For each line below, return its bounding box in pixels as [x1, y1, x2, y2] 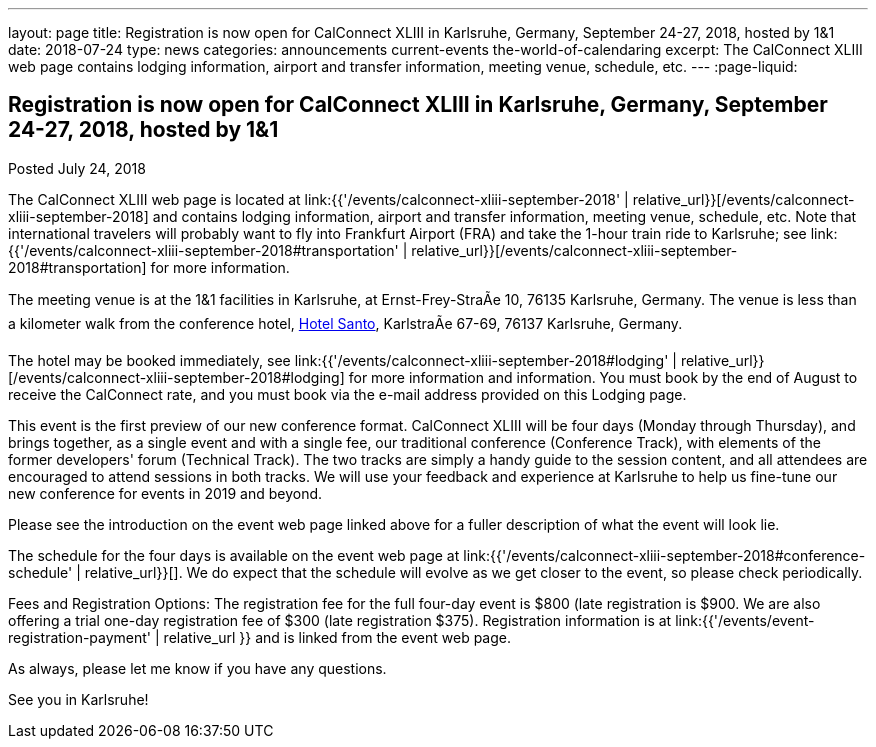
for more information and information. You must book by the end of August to [348, 368, 858, 386]
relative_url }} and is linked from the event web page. [163, 628, 512, 646]
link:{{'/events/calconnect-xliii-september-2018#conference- [463, 546, 866, 564]
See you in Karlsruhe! [8, 690, 149, 708]
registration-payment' [8, 628, 152, 646]
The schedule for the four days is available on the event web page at [8, 546, 460, 564]
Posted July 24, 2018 [8, 159, 146, 177]
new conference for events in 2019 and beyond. [8, 484, 323, 502]
